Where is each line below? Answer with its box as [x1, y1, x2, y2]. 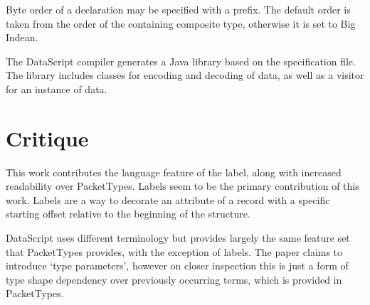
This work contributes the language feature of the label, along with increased [6, 164, 342, 179]
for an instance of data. [6, 81, 107, 96]
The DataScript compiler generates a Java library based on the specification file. [6, 53, 356, 68]
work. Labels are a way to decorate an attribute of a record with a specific [6, 192, 330, 207]
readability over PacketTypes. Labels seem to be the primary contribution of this [6, 178, 359, 193]
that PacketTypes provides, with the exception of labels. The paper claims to [6, 244, 343, 259]
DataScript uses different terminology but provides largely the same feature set [6, 230, 350, 245]
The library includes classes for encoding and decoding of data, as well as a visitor [6, 68, 364, 82]
